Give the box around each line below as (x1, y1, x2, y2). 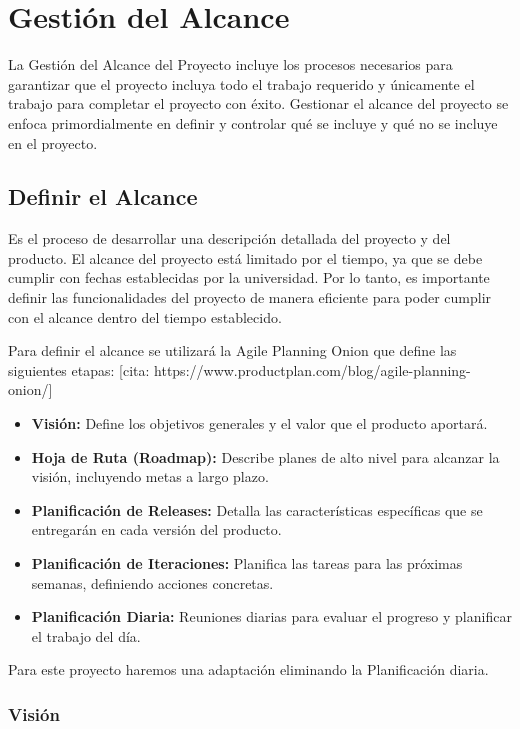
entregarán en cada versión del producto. (31, 519, 282, 540)
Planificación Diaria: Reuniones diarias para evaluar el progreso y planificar (31, 606, 512, 627)
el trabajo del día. (31, 625, 141, 646)
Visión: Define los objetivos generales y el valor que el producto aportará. (31, 413, 488, 434)
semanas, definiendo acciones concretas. (31, 572, 274, 593)
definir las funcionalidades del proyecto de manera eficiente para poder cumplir (8, 287, 492, 308)
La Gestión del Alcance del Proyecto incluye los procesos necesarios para (8, 54, 453, 75)
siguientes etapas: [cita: (8, 359, 150, 380)
